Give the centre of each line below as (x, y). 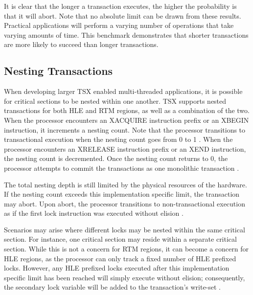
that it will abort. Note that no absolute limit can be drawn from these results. (123, 15)
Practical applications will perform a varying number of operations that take (119, 25)
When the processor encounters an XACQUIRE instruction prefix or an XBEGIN (126, 120)
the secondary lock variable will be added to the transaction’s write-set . (113, 287)
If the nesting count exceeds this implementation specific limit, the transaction (122, 194)
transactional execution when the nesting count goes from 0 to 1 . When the (118, 139)
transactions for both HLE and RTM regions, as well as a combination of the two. (127, 110)
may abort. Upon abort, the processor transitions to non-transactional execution (125, 203)
